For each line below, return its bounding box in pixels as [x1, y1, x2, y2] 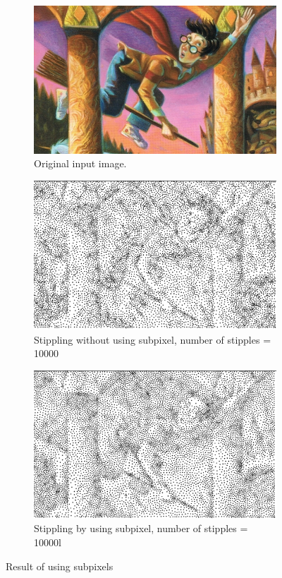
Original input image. [34, 156, 127, 171]
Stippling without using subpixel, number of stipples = [34, 332, 271, 347]
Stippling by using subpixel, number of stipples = [34, 521, 248, 536]
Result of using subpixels [6, 558, 114, 573]
